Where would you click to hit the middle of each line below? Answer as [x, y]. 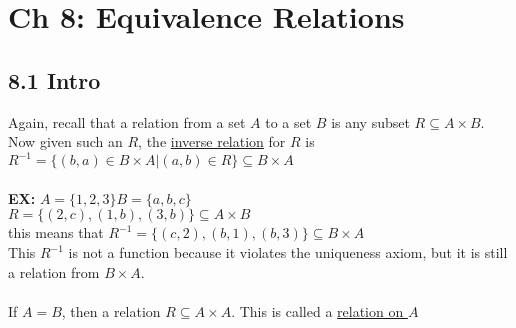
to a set [288, 121]
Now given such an [65, 141]
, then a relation [111, 310]
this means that [56, 232]
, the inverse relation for [212, 141]
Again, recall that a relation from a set [127, 121]
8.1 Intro [54, 79]
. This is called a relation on [317, 310]
